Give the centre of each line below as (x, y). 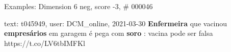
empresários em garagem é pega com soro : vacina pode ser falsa (109, 33)
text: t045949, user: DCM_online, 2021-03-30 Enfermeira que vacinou (116, 23)
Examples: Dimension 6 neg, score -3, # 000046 (79, 6)
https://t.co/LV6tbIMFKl (45, 43)
